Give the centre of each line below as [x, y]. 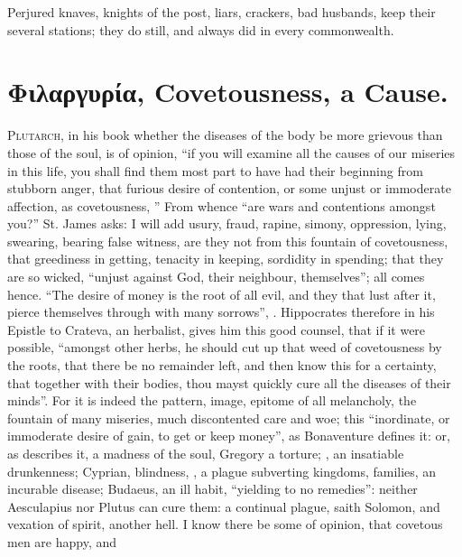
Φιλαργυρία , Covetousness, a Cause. [228, 92]
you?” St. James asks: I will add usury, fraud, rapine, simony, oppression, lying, [227, 223]
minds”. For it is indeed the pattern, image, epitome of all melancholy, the [212, 400]
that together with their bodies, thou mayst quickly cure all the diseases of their [229, 382]
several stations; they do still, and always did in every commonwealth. [201, 29]
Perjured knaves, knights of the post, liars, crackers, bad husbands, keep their [222, 12]
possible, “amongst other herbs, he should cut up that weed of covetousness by [225, 347]
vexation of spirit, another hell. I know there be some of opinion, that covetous [225, 524]
